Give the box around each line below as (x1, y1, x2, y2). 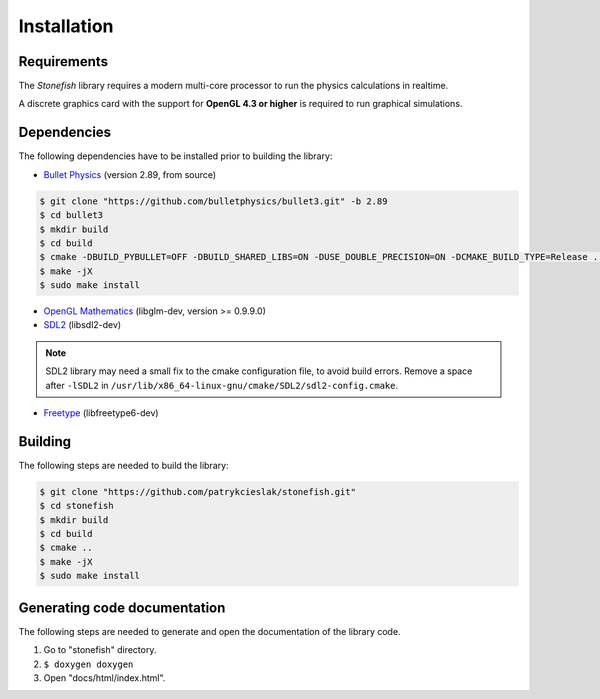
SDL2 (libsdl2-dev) (43, 319, 122, 331)
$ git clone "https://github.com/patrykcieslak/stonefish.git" (39, 486, 357, 497)
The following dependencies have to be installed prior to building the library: (18, 150, 333, 162)
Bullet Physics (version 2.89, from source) (43, 168, 217, 180)
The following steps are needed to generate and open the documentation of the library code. (18, 625, 401, 637)
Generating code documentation (18, 599, 226, 616)
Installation (18, 15, 114, 37)
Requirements (18, 53, 109, 70)
